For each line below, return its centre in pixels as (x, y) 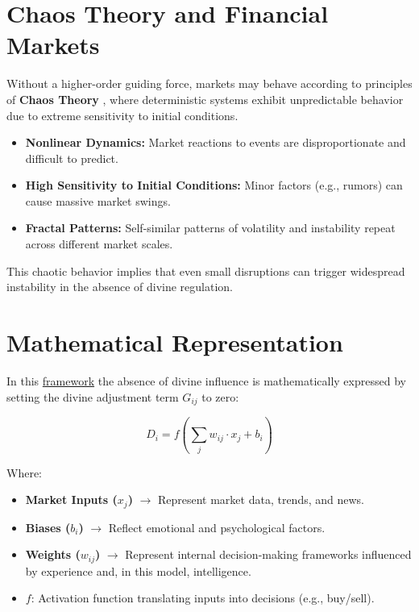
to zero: (220, 396)
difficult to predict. (72, 158)
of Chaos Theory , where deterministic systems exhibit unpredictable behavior (205, 99)
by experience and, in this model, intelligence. (138, 570)
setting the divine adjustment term (93, 396)
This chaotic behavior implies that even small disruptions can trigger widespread (206, 271)
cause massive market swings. (98, 200)
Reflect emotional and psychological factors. (217, 527)
